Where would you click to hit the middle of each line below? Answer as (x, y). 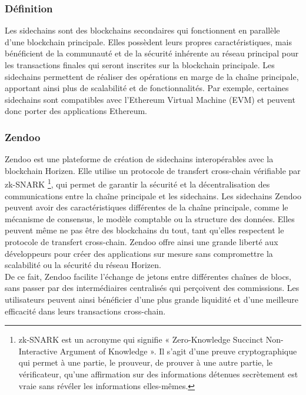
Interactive (38, 351)
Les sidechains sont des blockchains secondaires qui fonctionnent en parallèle (142, 30)
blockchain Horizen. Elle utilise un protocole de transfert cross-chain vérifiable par (153, 170)
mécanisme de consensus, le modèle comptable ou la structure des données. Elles (150, 218)
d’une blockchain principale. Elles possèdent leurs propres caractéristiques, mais (148, 41)
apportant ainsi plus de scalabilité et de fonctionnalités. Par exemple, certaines (147, 88)
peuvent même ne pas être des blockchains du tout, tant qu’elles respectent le (144, 230)
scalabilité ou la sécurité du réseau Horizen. (83, 265)
